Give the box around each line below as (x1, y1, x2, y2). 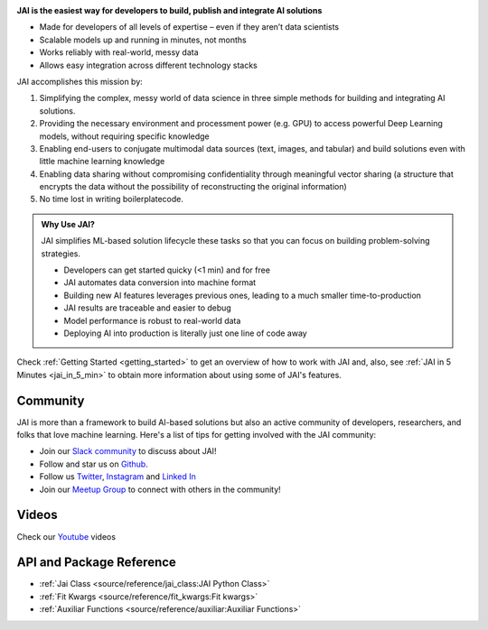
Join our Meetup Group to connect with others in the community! (39, 484, 282, 495)
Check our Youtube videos (16, 531, 117, 542)
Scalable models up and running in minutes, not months (39, 34, 248, 45)
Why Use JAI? (41, 218, 95, 229)
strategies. (41, 248, 81, 259)
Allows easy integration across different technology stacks (39, 60, 258, 70)
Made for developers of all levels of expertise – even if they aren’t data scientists (39, 22, 339, 32)
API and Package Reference (16, 555, 176, 570)
